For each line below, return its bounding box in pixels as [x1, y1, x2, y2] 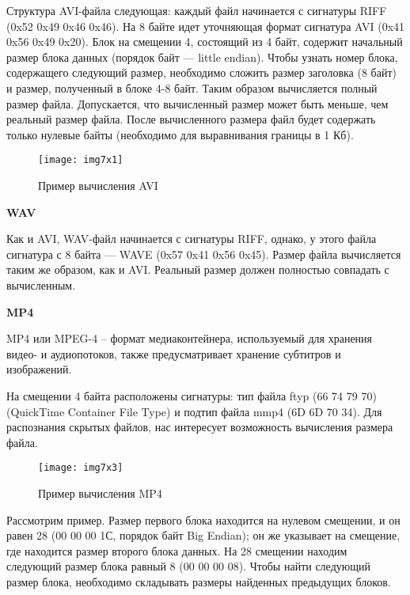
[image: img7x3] [38, 462, 123, 474]
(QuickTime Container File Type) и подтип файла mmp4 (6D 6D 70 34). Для [6, 403, 382, 419]
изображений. [6, 361, 72, 377]
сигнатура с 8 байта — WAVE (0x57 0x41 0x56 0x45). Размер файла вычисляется [6, 245, 401, 262]
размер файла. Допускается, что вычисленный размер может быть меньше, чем [6, 95, 389, 112]
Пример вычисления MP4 [38, 484, 162, 501]
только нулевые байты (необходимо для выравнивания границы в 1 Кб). [6, 126, 354, 142]
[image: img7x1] [38, 154, 123, 166]
